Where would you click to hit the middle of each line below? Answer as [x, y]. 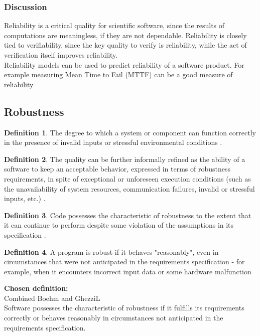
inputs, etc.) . [25, 198]
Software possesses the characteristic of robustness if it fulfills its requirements [124, 308]
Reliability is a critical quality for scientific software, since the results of [114, 25]
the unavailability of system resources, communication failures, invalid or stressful [129, 188]
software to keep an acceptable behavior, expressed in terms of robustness [117, 169]
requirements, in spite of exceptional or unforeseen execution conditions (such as [127, 178]
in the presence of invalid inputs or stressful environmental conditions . [113, 142]
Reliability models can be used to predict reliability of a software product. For [124, 64]
